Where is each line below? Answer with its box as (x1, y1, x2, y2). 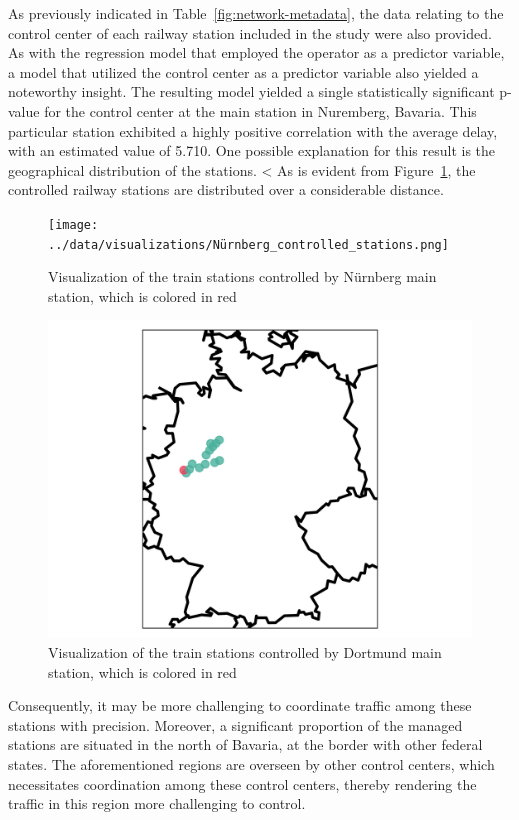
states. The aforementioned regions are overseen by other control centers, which (8, 754, 495, 774)
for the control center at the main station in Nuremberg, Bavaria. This (44, 100, 477, 121)
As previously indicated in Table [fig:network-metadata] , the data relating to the (8, 3, 504, 23)
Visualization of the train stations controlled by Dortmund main (48, 642, 442, 663)
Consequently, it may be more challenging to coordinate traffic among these (8, 695, 472, 716)
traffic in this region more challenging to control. (8, 793, 306, 814)
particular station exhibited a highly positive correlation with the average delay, (8, 120, 498, 141)
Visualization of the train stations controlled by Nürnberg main (48, 266, 437, 287)
